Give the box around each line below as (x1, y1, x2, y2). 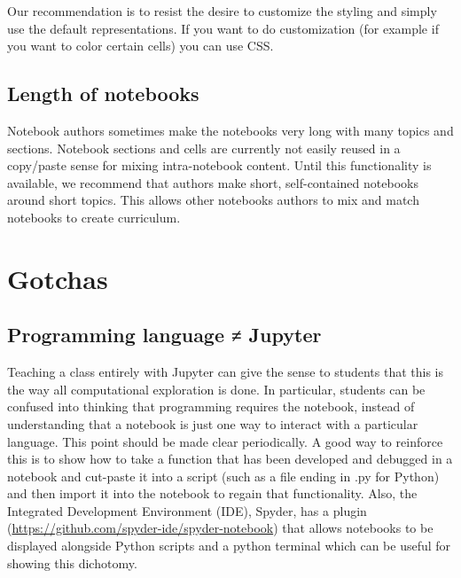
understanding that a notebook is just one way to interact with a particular (7, 414, 418, 433)
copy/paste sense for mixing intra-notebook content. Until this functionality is (7, 156, 432, 175)
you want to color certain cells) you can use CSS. (7, 36, 274, 55)
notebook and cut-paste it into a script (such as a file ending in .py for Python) (7, 466, 440, 485)
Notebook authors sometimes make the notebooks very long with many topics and (7, 121, 454, 139)
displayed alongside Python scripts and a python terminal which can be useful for (7, 536, 451, 555)
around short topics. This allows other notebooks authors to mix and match (7, 191, 419, 209)
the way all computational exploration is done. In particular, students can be (7, 379, 426, 398)
